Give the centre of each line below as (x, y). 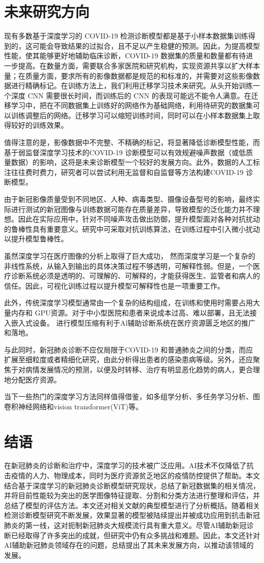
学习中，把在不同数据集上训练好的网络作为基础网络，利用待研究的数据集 (132, 105)
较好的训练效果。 (39, 125)
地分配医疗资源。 (32, 379)
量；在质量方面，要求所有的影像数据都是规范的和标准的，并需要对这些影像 (128, 75)
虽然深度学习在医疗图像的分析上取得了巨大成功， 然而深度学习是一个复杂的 (130, 256)
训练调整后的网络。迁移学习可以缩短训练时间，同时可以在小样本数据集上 (132, 115)
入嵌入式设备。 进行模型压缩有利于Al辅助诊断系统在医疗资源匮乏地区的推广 (130, 322)
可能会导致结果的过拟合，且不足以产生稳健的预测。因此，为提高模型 (146, 45)
